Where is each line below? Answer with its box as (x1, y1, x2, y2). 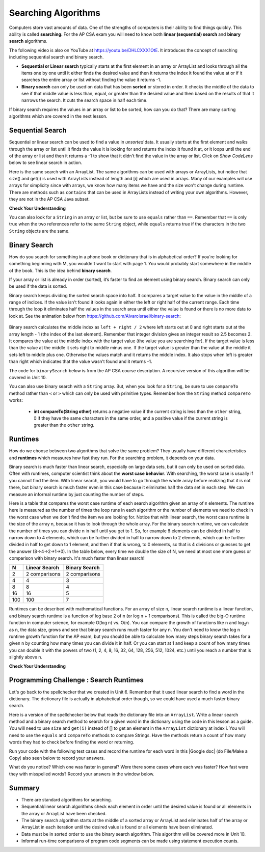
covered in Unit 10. (9, 374, 47, 380)
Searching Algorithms (9, 7, 101, 18)
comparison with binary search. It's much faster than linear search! (9, 555, 145, 561)
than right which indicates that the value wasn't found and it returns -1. (9, 358, 152, 364)
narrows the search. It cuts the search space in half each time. (21, 97, 148, 103)
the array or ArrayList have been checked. (21, 810, 107, 816)
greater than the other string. (33, 422, 95, 428)
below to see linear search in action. (9, 160, 82, 165)
